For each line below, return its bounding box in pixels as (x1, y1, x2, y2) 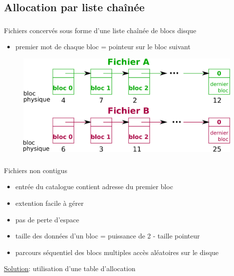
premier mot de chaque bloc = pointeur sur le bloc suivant (15, 41, 191, 52)
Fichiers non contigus (4, 165, 67, 175)
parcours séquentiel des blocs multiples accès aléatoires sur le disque (15, 247, 219, 257)
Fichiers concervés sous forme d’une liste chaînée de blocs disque (4, 25, 196, 35)
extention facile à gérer (15, 197, 84, 208)
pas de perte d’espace (15, 214, 79, 224)
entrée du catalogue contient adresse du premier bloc (15, 181, 173, 192)
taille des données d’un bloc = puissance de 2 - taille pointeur (15, 231, 200, 241)
